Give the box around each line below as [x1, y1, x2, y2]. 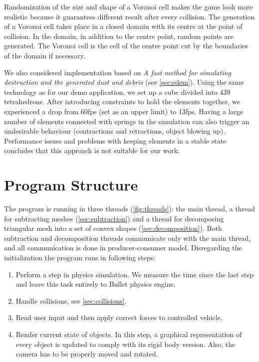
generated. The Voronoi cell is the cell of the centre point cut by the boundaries [4, 40, 249, 51]
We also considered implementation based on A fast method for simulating [4, 67, 232, 77]
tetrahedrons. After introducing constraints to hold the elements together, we [4, 96, 241, 107]
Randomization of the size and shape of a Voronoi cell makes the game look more [4, 1, 253, 11]
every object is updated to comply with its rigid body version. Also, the [15, 339, 236, 349]
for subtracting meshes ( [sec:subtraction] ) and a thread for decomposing [4, 213, 224, 223]
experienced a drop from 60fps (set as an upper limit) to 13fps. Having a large [4, 106, 244, 116]
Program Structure [4, 175, 138, 195]
